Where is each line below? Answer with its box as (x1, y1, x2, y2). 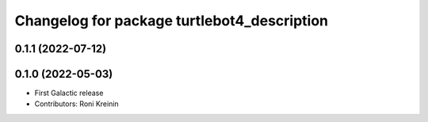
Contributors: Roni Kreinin (34, 99, 119, 109)
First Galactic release (34, 88, 104, 98)
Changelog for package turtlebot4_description (14, 12, 329, 29)
